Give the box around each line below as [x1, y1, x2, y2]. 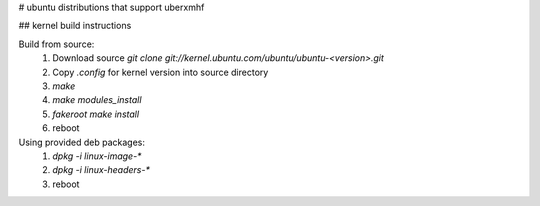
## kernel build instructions [18, 20, 132, 32]
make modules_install [52, 94, 142, 106]
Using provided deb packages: [18, 136, 145, 148]
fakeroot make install [52, 108, 140, 120]
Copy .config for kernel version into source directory [52, 66, 269, 78]
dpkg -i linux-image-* [52, 150, 142, 162]
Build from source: [18, 38, 95, 50]
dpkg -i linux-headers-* [52, 164, 150, 176]
